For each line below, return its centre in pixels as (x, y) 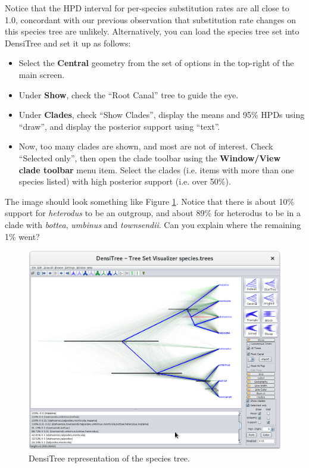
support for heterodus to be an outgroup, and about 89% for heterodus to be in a (153, 213)
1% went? (22, 236)
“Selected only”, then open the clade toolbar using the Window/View (150, 157)
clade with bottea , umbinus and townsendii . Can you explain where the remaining (153, 224)
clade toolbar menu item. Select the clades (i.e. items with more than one (156, 169)
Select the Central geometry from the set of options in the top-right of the (156, 63)
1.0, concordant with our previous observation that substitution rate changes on (151, 19)
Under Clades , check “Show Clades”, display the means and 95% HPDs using (162, 115)
